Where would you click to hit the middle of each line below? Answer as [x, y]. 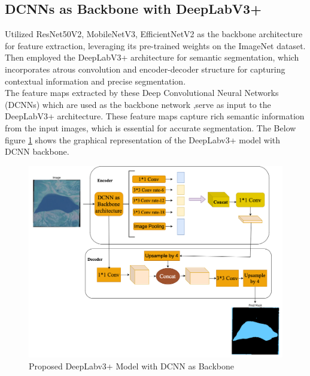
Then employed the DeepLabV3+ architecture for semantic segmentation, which [152, 57]
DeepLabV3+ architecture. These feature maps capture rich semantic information [155, 116]
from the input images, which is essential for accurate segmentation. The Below [151, 127]
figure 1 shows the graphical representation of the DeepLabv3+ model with [143, 139]
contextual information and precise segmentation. [95, 81]
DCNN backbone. [37, 151]
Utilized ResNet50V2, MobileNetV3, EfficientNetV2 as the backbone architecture [154, 34]
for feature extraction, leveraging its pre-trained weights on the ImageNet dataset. [155, 45]
